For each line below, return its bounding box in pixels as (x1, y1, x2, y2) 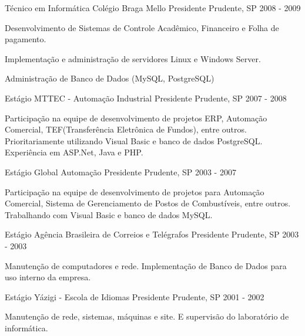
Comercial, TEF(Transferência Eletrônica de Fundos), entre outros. (5, 123, 247, 135)
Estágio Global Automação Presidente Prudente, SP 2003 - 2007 (5, 165, 236, 178)
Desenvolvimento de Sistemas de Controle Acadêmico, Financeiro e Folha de (5, 21, 279, 33)
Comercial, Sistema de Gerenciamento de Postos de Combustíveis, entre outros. (5, 197, 291, 209)
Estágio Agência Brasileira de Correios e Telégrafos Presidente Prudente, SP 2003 (5, 228, 299, 240)
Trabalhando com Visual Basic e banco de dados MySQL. (5, 208, 213, 220)
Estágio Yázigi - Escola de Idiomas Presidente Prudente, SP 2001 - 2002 (5, 290, 264, 303)
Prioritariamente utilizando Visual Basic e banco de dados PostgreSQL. (5, 134, 263, 147)
